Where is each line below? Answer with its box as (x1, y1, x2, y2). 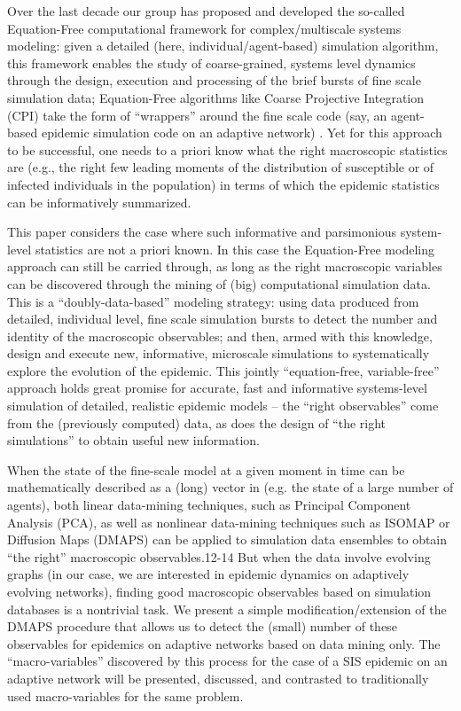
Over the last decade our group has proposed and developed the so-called (7, 2, 405, 20)
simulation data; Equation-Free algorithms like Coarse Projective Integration (7, 88, 425, 106)
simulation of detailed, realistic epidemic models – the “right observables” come (7, 396, 439, 415)
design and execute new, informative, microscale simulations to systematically (7, 344, 430, 363)
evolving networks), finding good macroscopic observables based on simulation (7, 582, 432, 600)
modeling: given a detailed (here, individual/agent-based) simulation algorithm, (7, 36, 439, 55)
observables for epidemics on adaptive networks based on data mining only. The (7, 634, 441, 652)
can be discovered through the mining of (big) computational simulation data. (7, 274, 431, 293)
